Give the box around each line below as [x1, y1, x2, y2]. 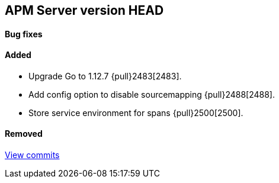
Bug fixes [5, 28, 43, 39]
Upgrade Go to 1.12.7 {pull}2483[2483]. [28, 70, 182, 81]
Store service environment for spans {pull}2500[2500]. [28, 107, 243, 118]
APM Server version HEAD [5, 3, 164, 18]
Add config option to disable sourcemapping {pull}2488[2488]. [28, 89, 275, 99]
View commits [5, 150, 60, 160]
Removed [5, 129, 43, 139]
